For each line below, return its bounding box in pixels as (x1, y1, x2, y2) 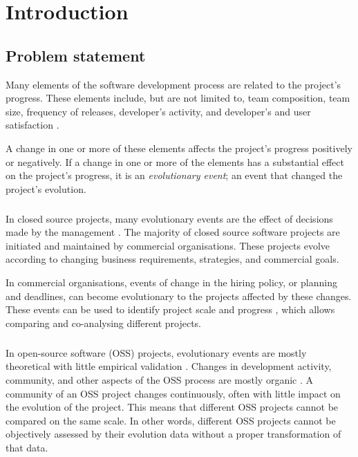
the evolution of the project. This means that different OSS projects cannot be (6, 400, 339, 414)
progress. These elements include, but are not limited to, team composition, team (6, 91, 350, 105)
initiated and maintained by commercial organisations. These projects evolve (6, 238, 330, 252)
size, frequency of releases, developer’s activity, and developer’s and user (6, 104, 311, 118)
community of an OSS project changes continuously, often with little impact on (6, 386, 341, 400)
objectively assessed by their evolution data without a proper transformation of (6, 427, 341, 441)
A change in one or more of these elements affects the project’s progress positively (6, 140, 352, 155)
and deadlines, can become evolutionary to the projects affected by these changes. (6, 288, 352, 303)
